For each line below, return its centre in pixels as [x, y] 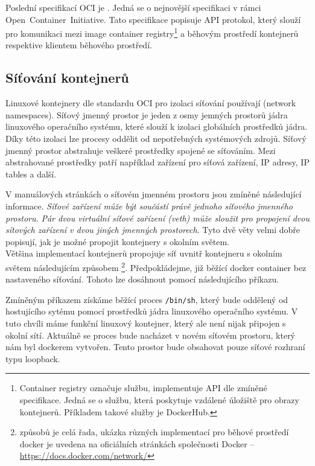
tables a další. [31, 174]
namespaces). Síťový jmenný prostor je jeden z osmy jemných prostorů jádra [147, 114]
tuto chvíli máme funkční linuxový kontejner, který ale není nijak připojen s [146, 323]
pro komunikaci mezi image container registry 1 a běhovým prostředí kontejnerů [152, 32]
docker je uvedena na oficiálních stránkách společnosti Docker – [137, 443]
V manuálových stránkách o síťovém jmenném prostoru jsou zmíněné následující [154, 194]
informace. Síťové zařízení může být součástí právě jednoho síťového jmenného [149, 206]
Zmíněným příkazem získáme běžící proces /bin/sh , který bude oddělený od [147, 299]
